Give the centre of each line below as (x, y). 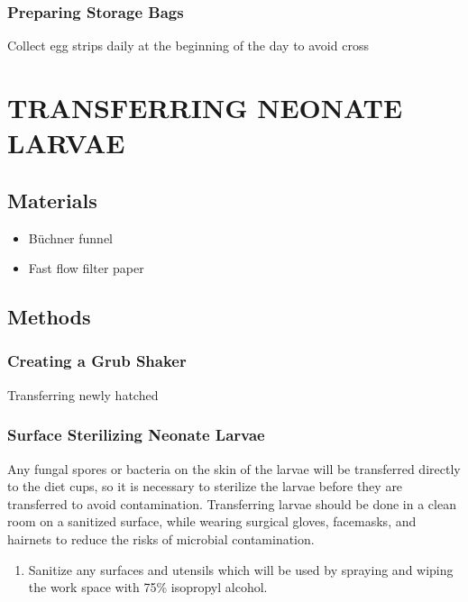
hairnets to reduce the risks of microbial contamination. (161, 538)
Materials (52, 200)
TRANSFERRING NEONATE (205, 107)
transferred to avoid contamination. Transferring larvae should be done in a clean (232, 503)
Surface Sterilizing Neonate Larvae (136, 435)
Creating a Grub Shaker (97, 361)
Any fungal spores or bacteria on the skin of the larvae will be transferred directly (234, 468)
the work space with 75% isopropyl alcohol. (148, 587)
